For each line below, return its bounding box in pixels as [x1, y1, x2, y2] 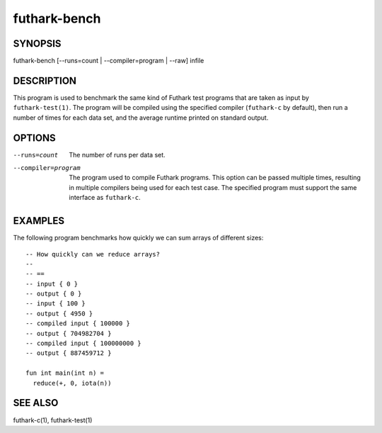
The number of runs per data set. [69, 150, 166, 159]
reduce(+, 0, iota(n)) [33, 379, 112, 387]
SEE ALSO [13, 397, 59, 409]
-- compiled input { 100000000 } [25, 339, 141, 347]
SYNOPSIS [13, 38, 62, 50]
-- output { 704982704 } [25, 330, 112, 337]
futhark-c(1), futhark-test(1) [13, 415, 93, 424]
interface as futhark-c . [69, 193, 141, 202]
